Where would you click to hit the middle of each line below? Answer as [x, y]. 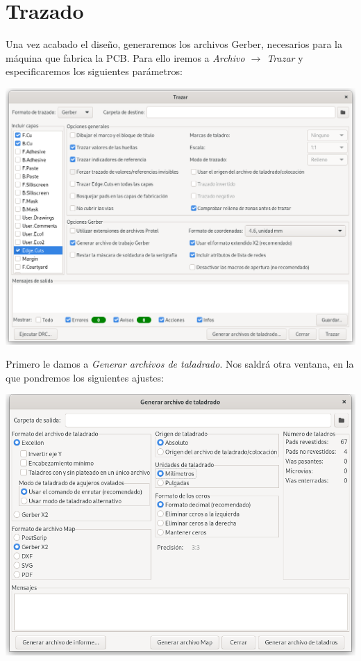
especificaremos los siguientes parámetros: [94, 71]
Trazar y [285, 57]
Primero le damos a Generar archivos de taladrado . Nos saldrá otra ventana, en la [180, 364]
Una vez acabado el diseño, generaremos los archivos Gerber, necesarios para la [174, 44]
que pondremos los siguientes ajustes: [85, 377]
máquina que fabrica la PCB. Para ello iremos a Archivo [125, 57]
